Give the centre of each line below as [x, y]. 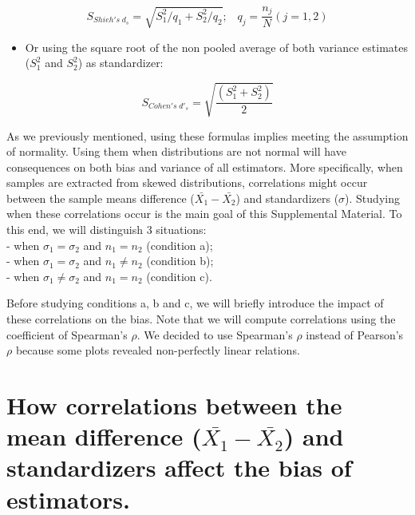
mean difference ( [104, 436]
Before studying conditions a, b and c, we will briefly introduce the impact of [195, 303]
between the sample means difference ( [101, 198]
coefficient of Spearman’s [67, 334]
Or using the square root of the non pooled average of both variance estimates [217, 47]
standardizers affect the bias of [179, 467]
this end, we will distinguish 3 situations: [107, 230]
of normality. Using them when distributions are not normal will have [176, 151]
